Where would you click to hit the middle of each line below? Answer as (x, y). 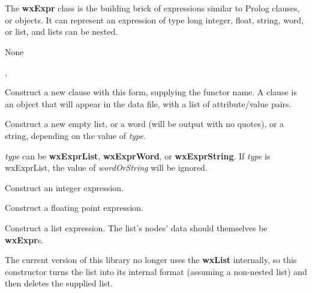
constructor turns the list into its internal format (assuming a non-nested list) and (156, 271)
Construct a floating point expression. (74, 208)
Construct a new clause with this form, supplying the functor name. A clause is (151, 92)
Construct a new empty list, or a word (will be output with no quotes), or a (145, 124)
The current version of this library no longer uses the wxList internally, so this (151, 260)
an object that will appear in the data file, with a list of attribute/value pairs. (148, 103)
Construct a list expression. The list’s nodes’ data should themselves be (136, 227)
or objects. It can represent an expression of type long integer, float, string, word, (154, 19)
